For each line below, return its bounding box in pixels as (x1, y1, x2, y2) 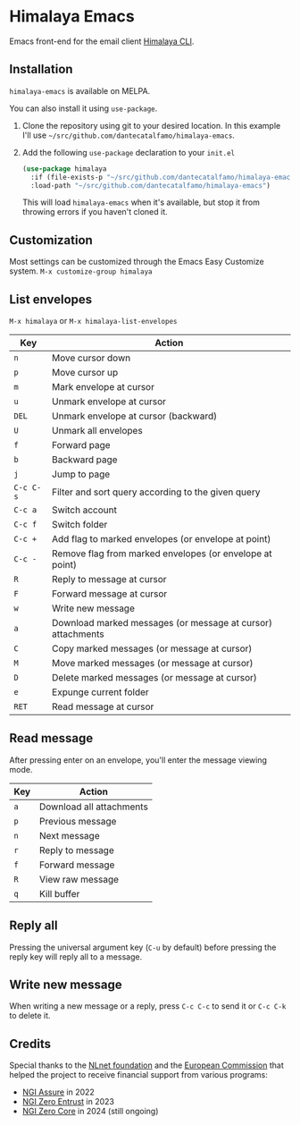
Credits (9, 1036, 52, 1052)
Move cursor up (52, 367, 119, 378)
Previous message (38, 815, 117, 827)
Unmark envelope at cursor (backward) (52, 410, 217, 422)
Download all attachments (38, 800, 149, 813)
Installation (9, 62, 73, 77)
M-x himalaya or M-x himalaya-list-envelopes (9, 316, 178, 326)
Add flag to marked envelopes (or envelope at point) (52, 533, 271, 545)
